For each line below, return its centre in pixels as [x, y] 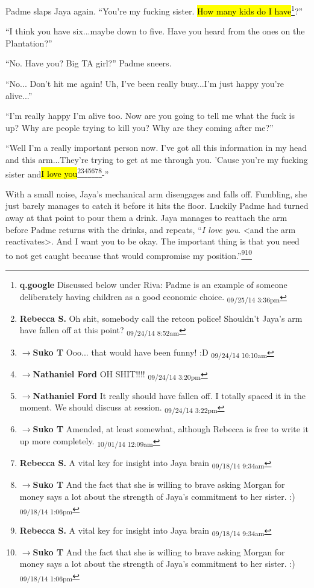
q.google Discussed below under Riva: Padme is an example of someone [153, 285]
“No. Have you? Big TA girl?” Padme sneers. [89, 63]
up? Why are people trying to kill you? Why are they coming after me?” [140, 127]
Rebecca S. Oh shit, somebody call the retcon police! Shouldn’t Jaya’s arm [161, 318]
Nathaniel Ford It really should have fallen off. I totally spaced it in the [169, 395]
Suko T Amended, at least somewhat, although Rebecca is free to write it [171, 429]
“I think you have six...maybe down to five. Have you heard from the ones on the [155, 31]
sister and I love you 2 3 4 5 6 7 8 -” [57, 173]
